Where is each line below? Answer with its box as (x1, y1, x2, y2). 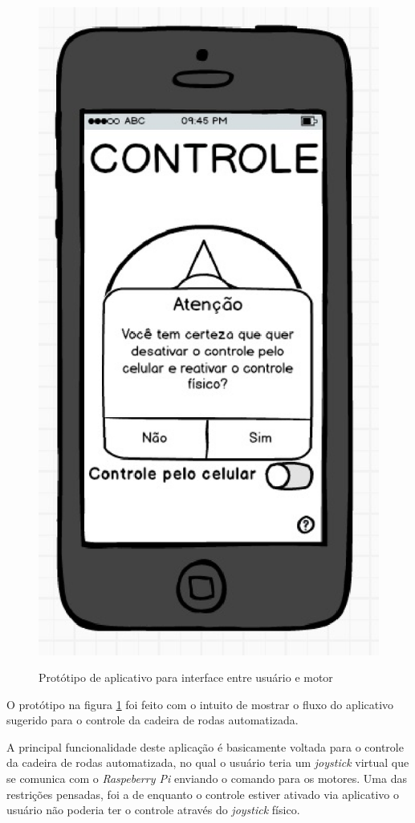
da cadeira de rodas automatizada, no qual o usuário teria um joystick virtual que (6, 754, 409, 771)
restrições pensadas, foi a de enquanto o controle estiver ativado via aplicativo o (6, 785, 399, 802)
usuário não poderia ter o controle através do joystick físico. (6, 801, 300, 818)
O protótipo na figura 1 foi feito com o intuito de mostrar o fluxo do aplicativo (6, 695, 394, 712)
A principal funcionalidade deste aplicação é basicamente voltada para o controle (6, 738, 404, 755)
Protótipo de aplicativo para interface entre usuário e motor (39, 669, 333, 686)
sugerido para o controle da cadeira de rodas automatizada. (6, 712, 299, 728)
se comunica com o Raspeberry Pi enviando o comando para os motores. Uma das (6, 770, 407, 787)
